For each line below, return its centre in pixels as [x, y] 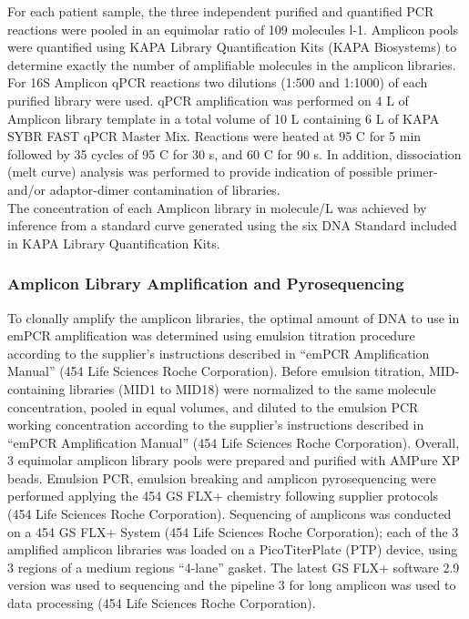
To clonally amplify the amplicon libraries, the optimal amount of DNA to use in [234, 317]
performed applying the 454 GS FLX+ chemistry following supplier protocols [223, 496]
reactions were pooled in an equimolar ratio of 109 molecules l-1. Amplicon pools [233, 29]
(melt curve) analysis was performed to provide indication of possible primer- [223, 172]
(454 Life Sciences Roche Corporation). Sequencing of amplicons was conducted [229, 514]
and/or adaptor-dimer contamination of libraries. [144, 189]
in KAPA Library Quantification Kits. [114, 243]
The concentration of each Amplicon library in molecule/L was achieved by [217, 207]
